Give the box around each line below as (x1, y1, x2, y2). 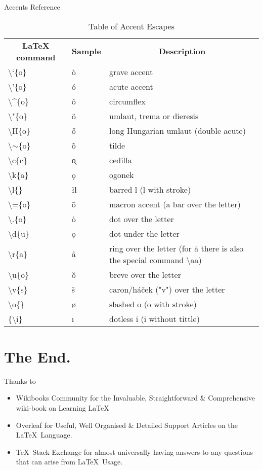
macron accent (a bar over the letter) (109, 198, 241, 210)
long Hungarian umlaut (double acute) (109, 124, 246, 136)
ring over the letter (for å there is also (109, 242, 244, 254)
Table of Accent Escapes (88, 20, 175, 32)
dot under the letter (109, 227, 180, 239)
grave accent (109, 65, 153, 78)
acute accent (109, 80, 153, 92)
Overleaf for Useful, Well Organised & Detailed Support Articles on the (16, 419, 238, 430)
